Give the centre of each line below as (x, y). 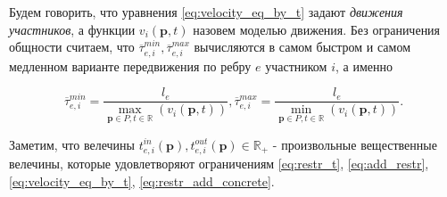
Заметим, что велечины (72, 144)
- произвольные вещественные (355, 144)
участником (296, 66)
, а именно (364, 66)
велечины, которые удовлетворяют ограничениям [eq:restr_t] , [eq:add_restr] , (219, 164)
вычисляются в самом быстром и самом (302, 47)
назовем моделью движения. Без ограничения (317, 29)
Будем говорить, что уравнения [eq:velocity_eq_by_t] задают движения (206, 12)
